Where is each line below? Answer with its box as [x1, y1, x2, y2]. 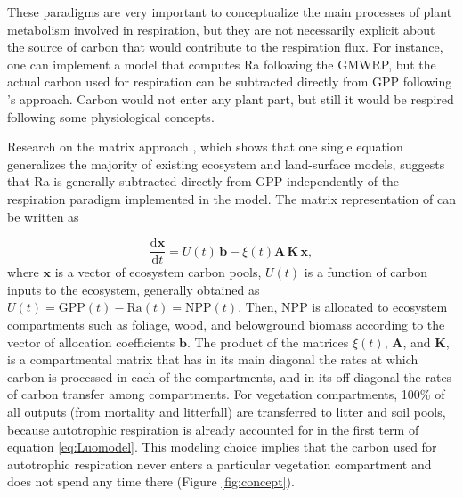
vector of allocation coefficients [7, 332, 175, 351]
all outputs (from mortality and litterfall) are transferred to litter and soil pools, [7, 402, 446, 420]
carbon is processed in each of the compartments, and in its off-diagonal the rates [7, 367, 452, 386]
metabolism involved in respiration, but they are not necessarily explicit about [7, 20, 435, 38]
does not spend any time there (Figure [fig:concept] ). [7, 472, 295, 491]
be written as [7, 207, 79, 225]
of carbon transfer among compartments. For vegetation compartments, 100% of [7, 385, 445, 403]
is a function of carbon [304, 263, 428, 281]
